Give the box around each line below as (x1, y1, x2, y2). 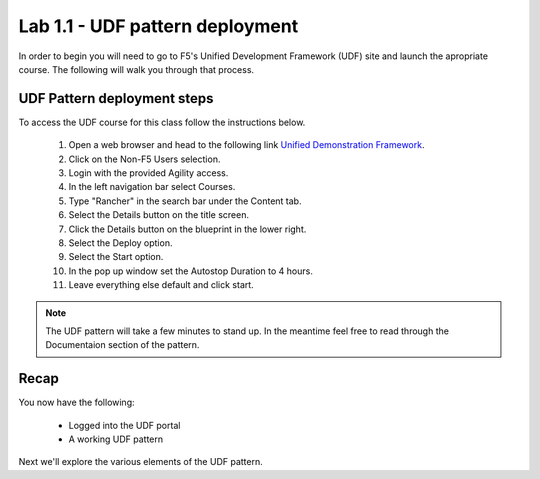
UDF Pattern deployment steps (18, 90, 214, 107)
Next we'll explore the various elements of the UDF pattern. (18, 456, 264, 468)
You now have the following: (18, 396, 135, 409)
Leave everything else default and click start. (68, 279, 254, 291)
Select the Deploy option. (68, 236, 173, 249)
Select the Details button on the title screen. (68, 209, 250, 221)
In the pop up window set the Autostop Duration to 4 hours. (68, 265, 314, 277)
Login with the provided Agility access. (68, 167, 229, 179)
